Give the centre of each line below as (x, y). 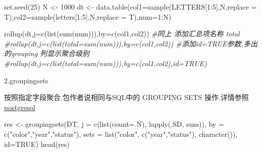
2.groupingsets (26, 80)
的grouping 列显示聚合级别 (47, 53)
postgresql (20, 107)
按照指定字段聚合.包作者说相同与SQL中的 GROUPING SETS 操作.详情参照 (126, 97)
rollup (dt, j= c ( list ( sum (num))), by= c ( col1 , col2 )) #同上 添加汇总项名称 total (122, 34)
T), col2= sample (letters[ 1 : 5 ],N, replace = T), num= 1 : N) (88, 16)
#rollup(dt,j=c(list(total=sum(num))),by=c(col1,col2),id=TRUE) (106, 63)
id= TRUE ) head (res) (37, 144)
